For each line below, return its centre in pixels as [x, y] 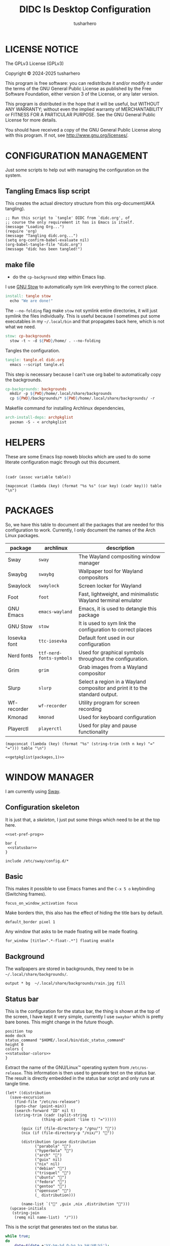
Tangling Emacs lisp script [48, 191]
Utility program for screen [109, 702]
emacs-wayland [55, 612]
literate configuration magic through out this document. [63, 462]
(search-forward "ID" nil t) [45, 1111]
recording [90, 709]
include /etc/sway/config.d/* [37, 861]
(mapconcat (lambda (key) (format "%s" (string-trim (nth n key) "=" [80, 744]
